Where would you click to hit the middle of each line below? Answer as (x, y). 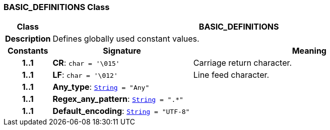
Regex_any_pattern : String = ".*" (118, 99)
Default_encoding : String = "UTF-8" (121, 111)
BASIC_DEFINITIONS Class (57, 7)
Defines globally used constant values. (126, 39)
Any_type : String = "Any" (101, 87)
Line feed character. (231, 75)
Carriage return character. (243, 63)
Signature (122, 51)
